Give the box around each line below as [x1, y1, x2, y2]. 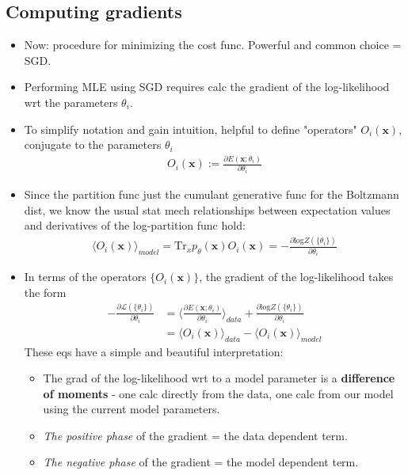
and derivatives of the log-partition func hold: [24, 217, 246, 234]
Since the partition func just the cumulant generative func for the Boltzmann [24, 186, 399, 203]
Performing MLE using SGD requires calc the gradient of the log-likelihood [24, 78, 390, 95]
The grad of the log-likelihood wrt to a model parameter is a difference [43, 370, 395, 386]
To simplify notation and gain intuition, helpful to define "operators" [24, 120, 357, 137]
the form [24, 283, 67, 300]
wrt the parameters [24, 93, 118, 110]
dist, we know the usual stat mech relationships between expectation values [24, 201, 391, 218]
